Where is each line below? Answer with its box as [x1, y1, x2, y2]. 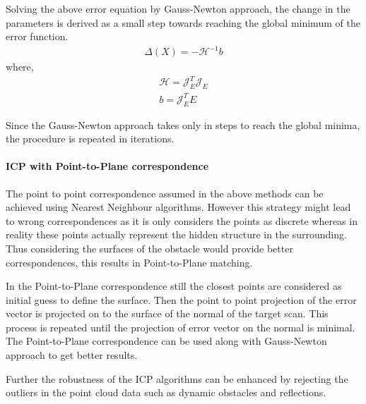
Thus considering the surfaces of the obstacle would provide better [6, 240, 293, 255]
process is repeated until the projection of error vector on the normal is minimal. [6, 319, 355, 334]
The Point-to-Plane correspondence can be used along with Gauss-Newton [6, 333, 327, 348]
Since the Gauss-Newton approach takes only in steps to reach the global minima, [6, 117, 360, 132]
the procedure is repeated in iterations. [6, 131, 175, 146]
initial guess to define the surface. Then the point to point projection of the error [6, 292, 357, 307]
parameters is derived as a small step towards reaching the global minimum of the [6, 15, 360, 30]
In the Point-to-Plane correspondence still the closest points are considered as [6, 278, 342, 293]
